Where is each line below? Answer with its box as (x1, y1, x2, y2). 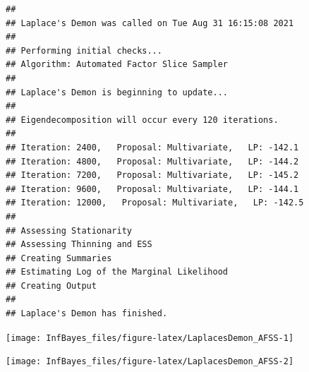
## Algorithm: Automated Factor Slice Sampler (6, 59, 228, 70)
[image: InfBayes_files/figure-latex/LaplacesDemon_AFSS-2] (6, 356, 294, 367)
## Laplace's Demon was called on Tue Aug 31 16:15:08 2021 (6, 18, 294, 28)
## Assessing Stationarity (6, 225, 132, 236)
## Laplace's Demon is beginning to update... (6, 87, 228, 97)
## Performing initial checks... (6, 45, 162, 56)
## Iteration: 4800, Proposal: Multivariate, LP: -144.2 (6, 156, 299, 167)
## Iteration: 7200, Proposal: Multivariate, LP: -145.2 (6, 170, 299, 181)
